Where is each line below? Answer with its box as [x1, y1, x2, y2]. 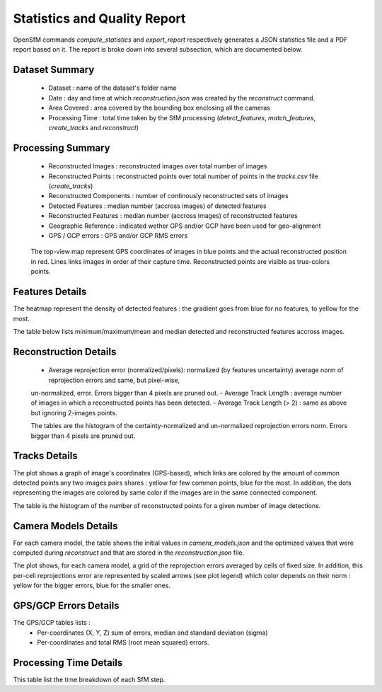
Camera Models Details [13, 520, 118, 532]
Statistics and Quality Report [13, 11, 186, 26]
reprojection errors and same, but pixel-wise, [48, 376, 180, 384]
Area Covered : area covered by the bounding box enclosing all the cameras [48, 103, 271, 113]
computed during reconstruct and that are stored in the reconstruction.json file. [13, 548, 244, 557]
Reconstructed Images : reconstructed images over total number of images [48, 162, 267, 171]
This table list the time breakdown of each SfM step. [13, 675, 166, 684]
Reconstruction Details [13, 345, 117, 357]
